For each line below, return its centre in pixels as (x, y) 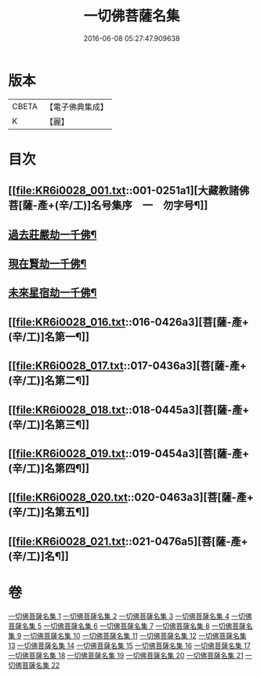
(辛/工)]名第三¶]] (49, 424)
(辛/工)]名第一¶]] (49, 337)
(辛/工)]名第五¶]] (49, 512)
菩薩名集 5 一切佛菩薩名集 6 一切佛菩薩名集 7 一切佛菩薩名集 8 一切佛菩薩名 (130, 626)
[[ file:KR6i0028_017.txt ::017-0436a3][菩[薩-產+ (127, 366)
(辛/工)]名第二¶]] (49, 381)
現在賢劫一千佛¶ (47, 264)
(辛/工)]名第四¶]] (49, 468)
